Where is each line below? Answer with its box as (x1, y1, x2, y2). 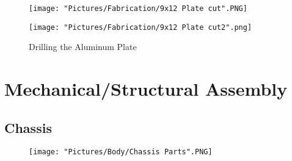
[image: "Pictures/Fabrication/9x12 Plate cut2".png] (29, 23, 252, 32)
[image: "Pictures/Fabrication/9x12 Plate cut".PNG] (29, 4, 247, 13)
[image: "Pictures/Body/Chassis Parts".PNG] (29, 148, 213, 157)
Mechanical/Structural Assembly (4, 76, 288, 101)
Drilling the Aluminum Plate (29, 40, 137, 53)
